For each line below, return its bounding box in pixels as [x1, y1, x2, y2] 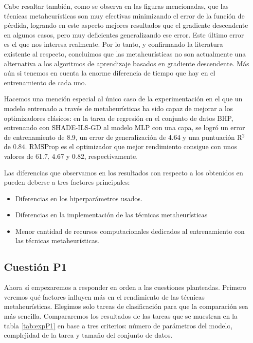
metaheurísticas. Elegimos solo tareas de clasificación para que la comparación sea [4, 301, 249, 311]
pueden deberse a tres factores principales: [4, 177, 130, 187]
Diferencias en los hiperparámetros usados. [15, 193, 143, 203]
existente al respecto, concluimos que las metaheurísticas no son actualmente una [4, 48, 246, 58]
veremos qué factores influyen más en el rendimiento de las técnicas [4, 291, 205, 302]
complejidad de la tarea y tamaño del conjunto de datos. [4, 330, 173, 340]
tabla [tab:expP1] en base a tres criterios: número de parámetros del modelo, [4, 320, 233, 330]
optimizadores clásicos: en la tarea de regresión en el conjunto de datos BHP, [4, 113, 234, 123]
